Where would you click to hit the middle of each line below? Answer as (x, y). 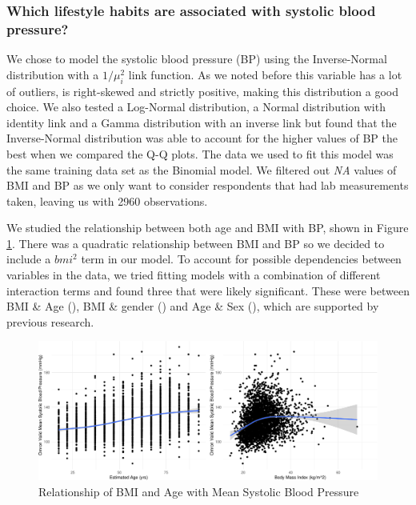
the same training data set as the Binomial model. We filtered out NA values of (202, 169)
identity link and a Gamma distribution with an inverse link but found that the (202, 122)
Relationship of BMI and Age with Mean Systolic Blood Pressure (199, 491)
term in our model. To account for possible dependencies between (241, 259)
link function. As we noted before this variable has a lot (265, 74)
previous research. (50, 321)
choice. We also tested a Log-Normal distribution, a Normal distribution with (196, 107)
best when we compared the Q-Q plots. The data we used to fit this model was (200, 153)
